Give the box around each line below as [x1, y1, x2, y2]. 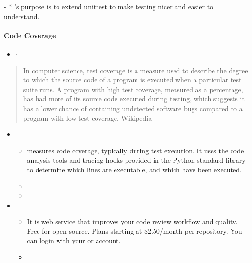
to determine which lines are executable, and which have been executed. [27, 164, 242, 174]
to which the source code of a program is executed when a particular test [23, 75, 242, 85]
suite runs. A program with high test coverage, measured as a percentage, [23, 84, 243, 94]
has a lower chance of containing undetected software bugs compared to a [23, 103, 243, 113]
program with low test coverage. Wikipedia [23, 113, 152, 123]
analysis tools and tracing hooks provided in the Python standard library [27, 155, 246, 165]
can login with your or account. [27, 235, 121, 245]
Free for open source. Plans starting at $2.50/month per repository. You [27, 225, 242, 236]
